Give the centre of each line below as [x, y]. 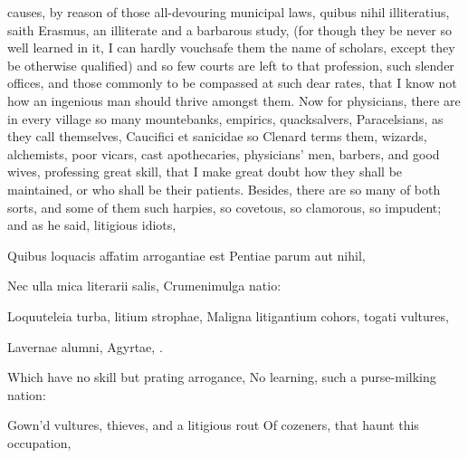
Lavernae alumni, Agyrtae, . [85, 346]
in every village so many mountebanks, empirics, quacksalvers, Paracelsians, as [225, 118]
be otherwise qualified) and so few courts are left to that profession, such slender [231, 65]
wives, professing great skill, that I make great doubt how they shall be [205, 172]
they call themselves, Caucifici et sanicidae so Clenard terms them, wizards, [217, 136]
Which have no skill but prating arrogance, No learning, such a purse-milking [222, 377]
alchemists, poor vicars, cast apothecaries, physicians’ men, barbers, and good [224, 153]
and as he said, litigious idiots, [92, 225]
